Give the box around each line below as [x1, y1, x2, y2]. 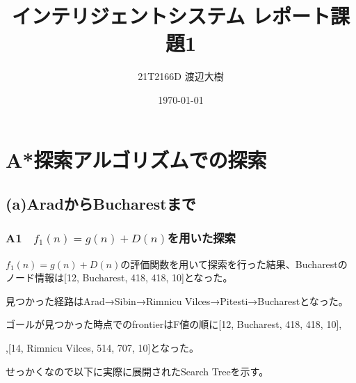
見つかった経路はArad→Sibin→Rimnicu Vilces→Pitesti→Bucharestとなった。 [6, 293, 348, 308]
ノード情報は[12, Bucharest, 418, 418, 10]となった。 [6, 270, 233, 285]
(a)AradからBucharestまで [6, 193, 196, 214]
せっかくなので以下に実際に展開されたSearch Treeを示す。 [6, 364, 269, 378]
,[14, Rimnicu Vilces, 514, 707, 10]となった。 [6, 341, 199, 355]
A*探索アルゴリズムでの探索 [6, 145, 267, 173]
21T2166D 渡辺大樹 [138, 69, 224, 84]
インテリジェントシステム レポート [12, 1, 330, 30]
